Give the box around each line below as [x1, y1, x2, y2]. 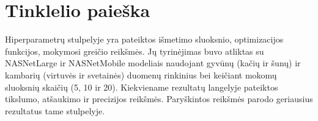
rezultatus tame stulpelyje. [5, 104, 105, 117]
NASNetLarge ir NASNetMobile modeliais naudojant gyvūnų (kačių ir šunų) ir [5, 57, 301, 69]
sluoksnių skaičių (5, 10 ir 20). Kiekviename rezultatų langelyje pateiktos [5, 80, 278, 93]
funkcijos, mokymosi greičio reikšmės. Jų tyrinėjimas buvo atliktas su [5, 44, 264, 57]
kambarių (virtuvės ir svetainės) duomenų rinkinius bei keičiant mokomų [5, 68, 277, 81]
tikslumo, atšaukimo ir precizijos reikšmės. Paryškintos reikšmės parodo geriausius [5, 92, 313, 105]
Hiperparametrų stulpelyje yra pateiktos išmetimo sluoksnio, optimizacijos [5, 33, 284, 46]
